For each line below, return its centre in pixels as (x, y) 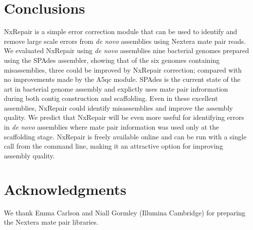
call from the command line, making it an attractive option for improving (114, 146)
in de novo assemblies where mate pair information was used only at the (112, 127)
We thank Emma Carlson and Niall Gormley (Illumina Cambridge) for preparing (125, 212)
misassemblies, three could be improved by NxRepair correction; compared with (123, 69)
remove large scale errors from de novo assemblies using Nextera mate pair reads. (125, 41)
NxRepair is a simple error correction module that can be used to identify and (121, 31)
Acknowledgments (65, 189)
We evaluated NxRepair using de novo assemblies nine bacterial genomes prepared (126, 50)
